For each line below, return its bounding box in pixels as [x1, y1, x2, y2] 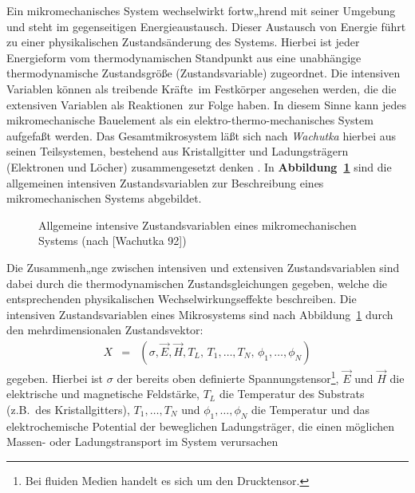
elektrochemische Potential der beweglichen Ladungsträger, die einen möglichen [6, 417, 395, 434]
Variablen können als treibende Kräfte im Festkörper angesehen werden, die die [6, 80, 397, 97]
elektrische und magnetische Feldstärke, [6, 385, 200, 402]
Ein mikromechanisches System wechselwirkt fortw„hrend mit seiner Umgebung [6, 2, 396, 18]
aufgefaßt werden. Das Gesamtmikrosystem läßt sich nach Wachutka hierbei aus [6, 127, 397, 144]
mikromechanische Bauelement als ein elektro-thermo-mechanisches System [6, 112, 373, 128]
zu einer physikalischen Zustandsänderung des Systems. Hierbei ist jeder [6, 34, 360, 50]
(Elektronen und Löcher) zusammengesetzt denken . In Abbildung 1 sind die [6, 158, 392, 175]
